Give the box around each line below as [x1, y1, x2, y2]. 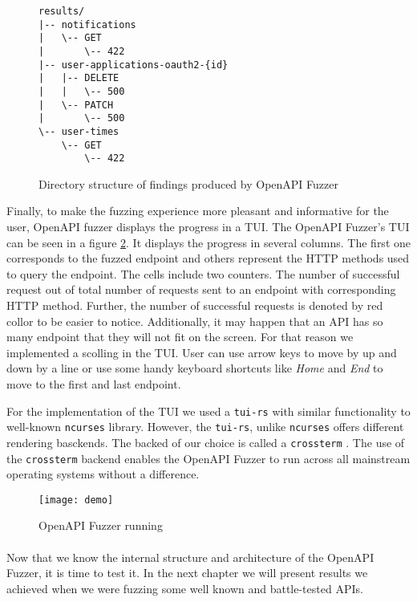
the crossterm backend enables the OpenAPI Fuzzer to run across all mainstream [6, 449, 411, 466]
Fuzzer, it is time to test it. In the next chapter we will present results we [6, 564, 368, 581]
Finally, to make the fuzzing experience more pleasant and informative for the [6, 202, 389, 219]
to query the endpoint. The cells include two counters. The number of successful [6, 265, 400, 282]
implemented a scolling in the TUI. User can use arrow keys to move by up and [6, 344, 397, 360]
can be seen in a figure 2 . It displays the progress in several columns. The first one [6, 234, 411, 250]
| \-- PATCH [38, 99, 114, 111]
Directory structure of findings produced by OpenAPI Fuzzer [38, 175, 338, 192]
